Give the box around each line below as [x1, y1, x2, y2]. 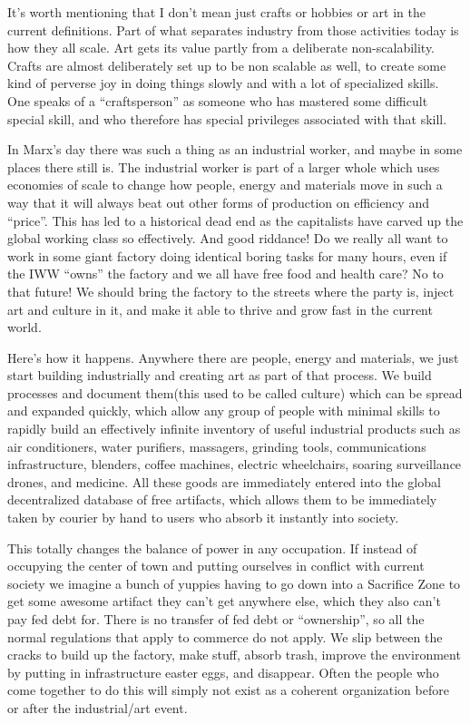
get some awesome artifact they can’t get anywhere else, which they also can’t [7, 592, 441, 611]
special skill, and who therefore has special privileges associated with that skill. [7, 109, 447, 128]
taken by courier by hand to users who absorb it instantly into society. [7, 508, 399, 527]
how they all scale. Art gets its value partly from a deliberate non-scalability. [7, 38, 436, 57]
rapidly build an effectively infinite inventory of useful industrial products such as [7, 419, 461, 438]
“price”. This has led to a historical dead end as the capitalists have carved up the [7, 210, 464, 230]
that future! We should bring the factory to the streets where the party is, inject [7, 281, 455, 300]
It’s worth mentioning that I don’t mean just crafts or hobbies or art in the [7, 3, 426, 21]
